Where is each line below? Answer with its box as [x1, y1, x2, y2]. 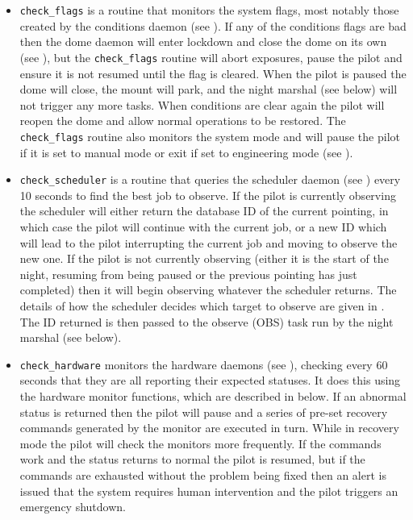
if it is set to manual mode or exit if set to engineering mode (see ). [19, 144, 353, 160]
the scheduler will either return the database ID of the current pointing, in [19, 202, 389, 219]
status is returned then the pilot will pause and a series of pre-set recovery [19, 403, 388, 420]
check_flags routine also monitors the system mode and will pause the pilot [19, 127, 400, 144]
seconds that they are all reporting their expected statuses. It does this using [19, 372, 401, 389]
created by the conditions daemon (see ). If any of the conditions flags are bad [19, 17, 407, 34]
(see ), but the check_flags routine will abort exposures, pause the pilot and [19, 48, 403, 65]
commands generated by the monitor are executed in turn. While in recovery [19, 419, 399, 436]
